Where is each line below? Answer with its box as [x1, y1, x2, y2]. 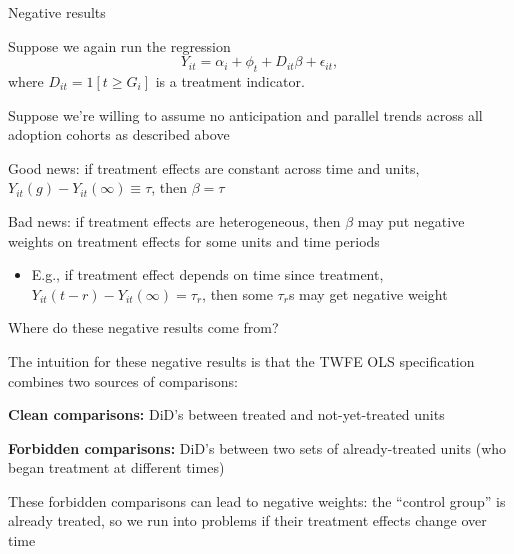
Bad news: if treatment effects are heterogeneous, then [8, 210, 341, 231]
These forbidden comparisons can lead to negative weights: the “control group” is [8, 490, 506, 511]
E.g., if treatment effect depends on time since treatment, [31, 264, 384, 285]
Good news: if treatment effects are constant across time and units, [8, 157, 420, 178]
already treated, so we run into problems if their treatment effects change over [8, 510, 487, 531]
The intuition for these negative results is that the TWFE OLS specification [8, 350, 475, 371]
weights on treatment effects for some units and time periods [8, 230, 380, 251]
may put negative [357, 210, 465, 231]
